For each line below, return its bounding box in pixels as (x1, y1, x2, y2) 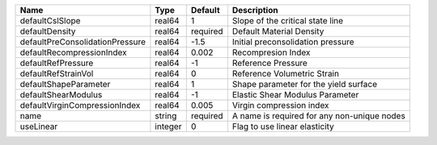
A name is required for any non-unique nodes (231, 110, 406, 121)
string (155, 110, 177, 121)
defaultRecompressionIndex (19, 47, 127, 58)
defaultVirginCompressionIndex (19, 100, 141, 110)
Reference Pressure (231, 57, 308, 68)
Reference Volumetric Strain (231, 68, 340, 79)
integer (155, 121, 182, 132)
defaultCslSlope (19, 15, 81, 26)
